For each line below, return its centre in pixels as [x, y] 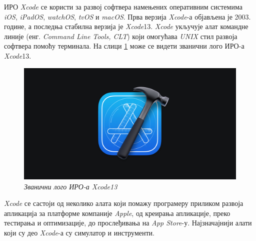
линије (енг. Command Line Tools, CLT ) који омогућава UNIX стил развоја [121, 36]
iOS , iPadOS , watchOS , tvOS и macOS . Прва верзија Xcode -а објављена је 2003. [127, 16]
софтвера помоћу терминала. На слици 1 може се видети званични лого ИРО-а [124, 46]
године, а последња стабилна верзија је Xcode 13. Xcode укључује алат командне [126, 26]
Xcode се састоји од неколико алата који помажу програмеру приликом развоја [124, 203]
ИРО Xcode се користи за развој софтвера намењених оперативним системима [123, 7]
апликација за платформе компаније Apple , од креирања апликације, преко [117, 213]
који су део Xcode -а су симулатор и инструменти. [79, 232]
